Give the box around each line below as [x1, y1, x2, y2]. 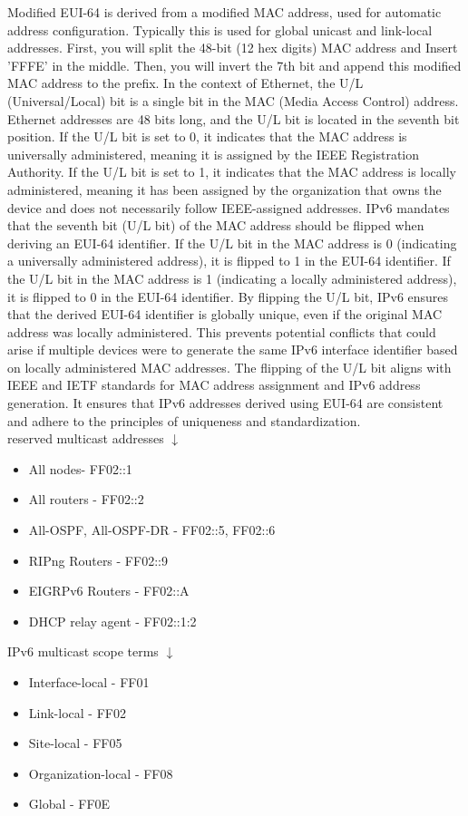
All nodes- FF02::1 [28, 459, 132, 478]
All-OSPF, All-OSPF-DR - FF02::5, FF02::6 [28, 520, 276, 539]
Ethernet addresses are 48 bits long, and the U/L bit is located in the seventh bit [7, 109, 460, 128]
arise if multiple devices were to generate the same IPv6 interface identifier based [7, 340, 458, 359]
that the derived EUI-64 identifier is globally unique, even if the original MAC [7, 305, 443, 324]
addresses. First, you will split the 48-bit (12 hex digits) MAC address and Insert [7, 38, 458, 57]
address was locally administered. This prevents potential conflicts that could [7, 322, 436, 341]
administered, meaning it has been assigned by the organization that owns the [7, 180, 442, 199]
